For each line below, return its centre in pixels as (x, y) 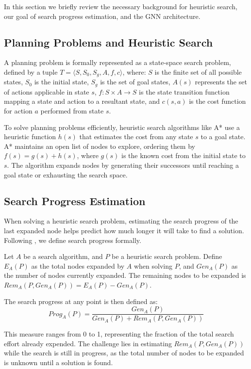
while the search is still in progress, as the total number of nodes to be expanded (124, 353)
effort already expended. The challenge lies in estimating (88, 343)
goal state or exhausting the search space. (66, 174)
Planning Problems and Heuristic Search (109, 42)
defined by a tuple (31, 72)
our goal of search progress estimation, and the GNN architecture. (102, 16)
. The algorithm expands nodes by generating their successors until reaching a (123, 165)
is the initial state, (61, 82)
